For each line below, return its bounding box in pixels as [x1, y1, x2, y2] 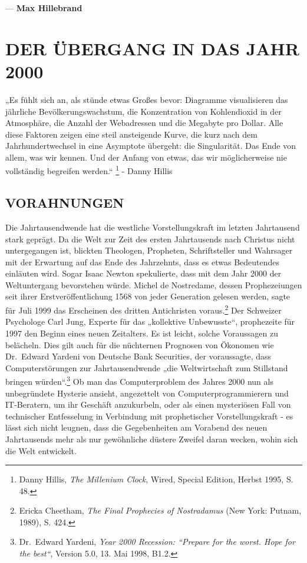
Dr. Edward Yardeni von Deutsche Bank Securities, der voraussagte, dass [5, 350, 272, 362]
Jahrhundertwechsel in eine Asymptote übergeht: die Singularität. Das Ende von [5, 139, 296, 152]
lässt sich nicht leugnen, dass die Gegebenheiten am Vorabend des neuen [5, 421, 268, 434]
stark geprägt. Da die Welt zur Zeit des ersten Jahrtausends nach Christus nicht [5, 232, 295, 245]
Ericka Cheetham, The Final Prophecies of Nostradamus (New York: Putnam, [19, 504, 302, 517]
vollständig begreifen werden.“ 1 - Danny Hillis [5, 163, 173, 177]
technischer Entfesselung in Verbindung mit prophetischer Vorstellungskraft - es [5, 409, 293, 422]
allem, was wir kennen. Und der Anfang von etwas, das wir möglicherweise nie [5, 151, 287, 163]
